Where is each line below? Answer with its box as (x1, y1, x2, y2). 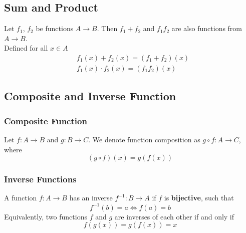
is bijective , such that (164, 192, 234, 203)
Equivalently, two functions (4, 211, 87, 221)
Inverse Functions (4, 173, 77, 185)
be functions (36, 23, 74, 34)
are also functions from (171, 23, 242, 34)
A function (4, 192, 37, 203)
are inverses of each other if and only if (114, 211, 234, 221)
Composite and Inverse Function (4, 88, 176, 104)
